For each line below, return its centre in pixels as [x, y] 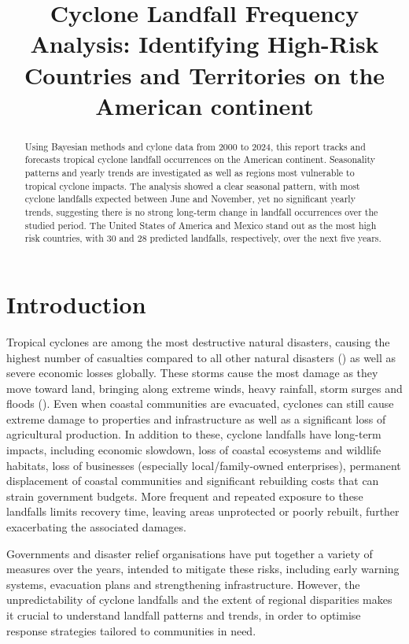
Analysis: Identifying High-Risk [204, 44]
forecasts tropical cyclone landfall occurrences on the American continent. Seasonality [200, 159]
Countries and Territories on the [204, 74]
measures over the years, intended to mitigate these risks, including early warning [203, 569]
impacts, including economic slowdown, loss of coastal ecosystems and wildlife [194, 450]
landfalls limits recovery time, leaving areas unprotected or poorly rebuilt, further [203, 511]
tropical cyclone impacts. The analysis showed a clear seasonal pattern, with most [192, 185]
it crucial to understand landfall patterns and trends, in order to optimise [184, 615]
